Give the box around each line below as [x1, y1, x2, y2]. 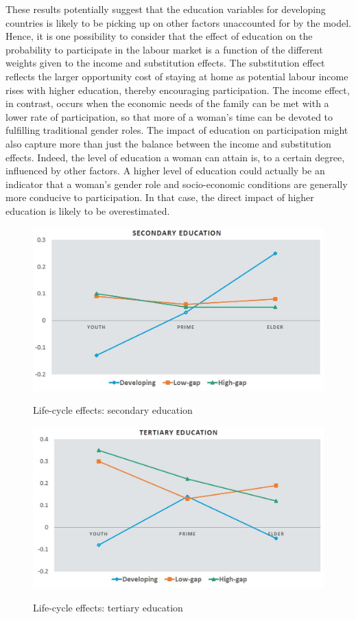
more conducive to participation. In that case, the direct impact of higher [5, 190, 314, 205]
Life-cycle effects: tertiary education [33, 600, 183, 614]
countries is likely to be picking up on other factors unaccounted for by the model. [5, 15, 352, 30]
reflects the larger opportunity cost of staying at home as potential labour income [5, 69, 348, 83]
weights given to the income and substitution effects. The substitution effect [5, 56, 325, 70]
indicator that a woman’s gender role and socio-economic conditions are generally [5, 176, 348, 191]
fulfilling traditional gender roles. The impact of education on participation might [5, 123, 348, 137]
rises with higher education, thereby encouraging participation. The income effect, [5, 82, 350, 97]
